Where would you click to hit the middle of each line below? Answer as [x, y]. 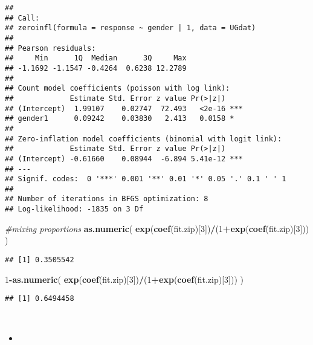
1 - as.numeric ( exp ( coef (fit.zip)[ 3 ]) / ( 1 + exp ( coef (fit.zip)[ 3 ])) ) [124, 279]
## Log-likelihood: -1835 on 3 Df [74, 209]
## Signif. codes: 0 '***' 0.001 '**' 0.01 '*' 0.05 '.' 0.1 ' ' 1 [146, 179]
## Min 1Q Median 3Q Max [96, 58]
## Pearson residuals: [50, 48]
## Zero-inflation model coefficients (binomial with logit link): [144, 139]
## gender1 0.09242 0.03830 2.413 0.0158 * [120, 119]
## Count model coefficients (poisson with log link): [118, 89]
